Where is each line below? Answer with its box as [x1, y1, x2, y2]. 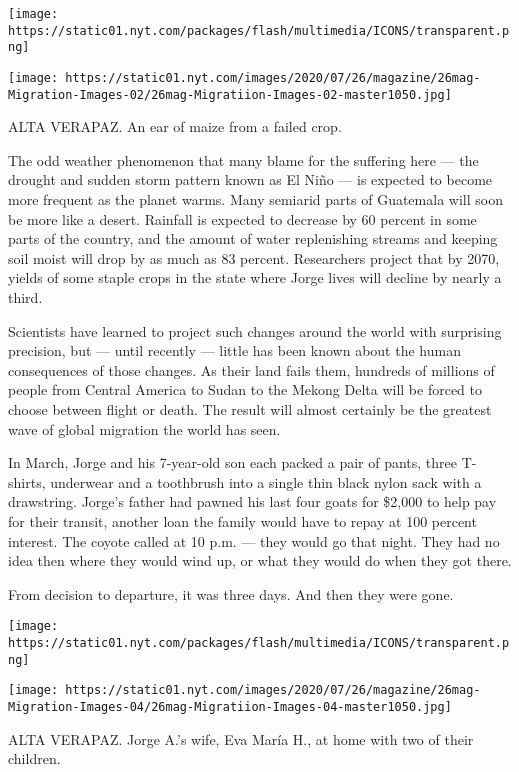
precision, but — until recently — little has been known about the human [8, 340, 461, 361]
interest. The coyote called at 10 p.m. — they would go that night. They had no [8, 530, 500, 551]
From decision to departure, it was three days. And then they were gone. [8, 583, 454, 604]
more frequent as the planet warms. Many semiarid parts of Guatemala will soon [8, 189, 503, 210]
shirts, [8, 471, 46, 492]
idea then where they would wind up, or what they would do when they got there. [8, 550, 512, 571]
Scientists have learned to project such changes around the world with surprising [8, 320, 502, 341]
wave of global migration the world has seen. [8, 418, 281, 439]
